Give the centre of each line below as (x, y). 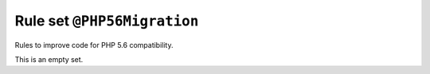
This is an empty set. (49, 59)
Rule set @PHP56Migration (107, 21)
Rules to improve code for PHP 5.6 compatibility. (94, 45)
